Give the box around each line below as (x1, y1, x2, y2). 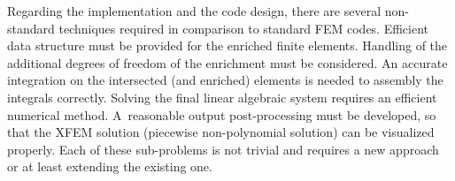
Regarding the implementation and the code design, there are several (7, 2, 382, 19)
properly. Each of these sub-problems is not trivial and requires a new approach (7, 140, 439, 158)
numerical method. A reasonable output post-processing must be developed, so (7, 105, 436, 124)
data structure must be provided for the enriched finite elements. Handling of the (7, 36, 448, 55)
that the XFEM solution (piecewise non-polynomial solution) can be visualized (7, 123, 435, 141)
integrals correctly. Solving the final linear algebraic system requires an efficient (7, 87, 437, 106)
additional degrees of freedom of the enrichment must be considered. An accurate (7, 53, 448, 72)
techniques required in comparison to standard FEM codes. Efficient (58, 19, 429, 37)
